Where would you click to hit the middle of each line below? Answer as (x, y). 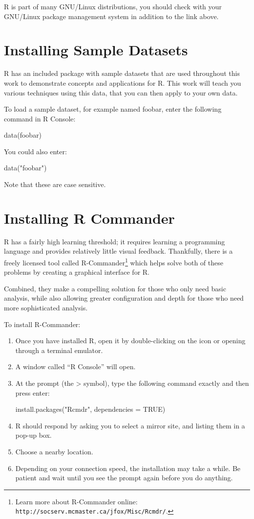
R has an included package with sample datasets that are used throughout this (122, 73)
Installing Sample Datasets (96, 50)
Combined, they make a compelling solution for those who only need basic (115, 288)
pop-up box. (33, 435)
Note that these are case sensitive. (55, 184)
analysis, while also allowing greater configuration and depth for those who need (124, 298)
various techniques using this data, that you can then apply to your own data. (121, 92)
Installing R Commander (89, 218)
